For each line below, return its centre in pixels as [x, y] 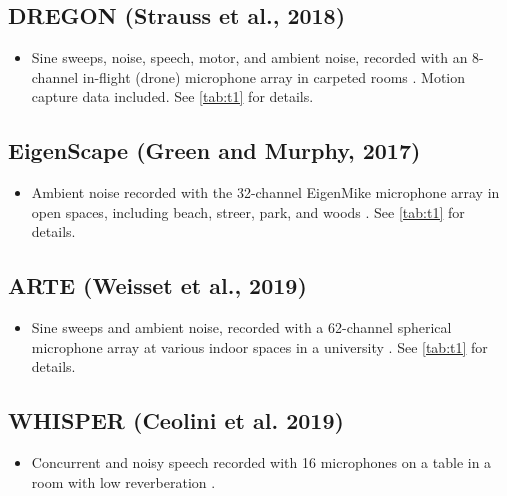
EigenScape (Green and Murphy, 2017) [214, 150]
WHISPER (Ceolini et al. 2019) [176, 420]
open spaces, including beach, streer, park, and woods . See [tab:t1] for [248, 211]
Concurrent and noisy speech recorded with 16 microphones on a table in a [261, 462]
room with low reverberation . [123, 481]
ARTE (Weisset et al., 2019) [157, 285]
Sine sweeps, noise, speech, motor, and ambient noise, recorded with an [249, 57]
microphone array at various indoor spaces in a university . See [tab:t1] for [259, 346]
